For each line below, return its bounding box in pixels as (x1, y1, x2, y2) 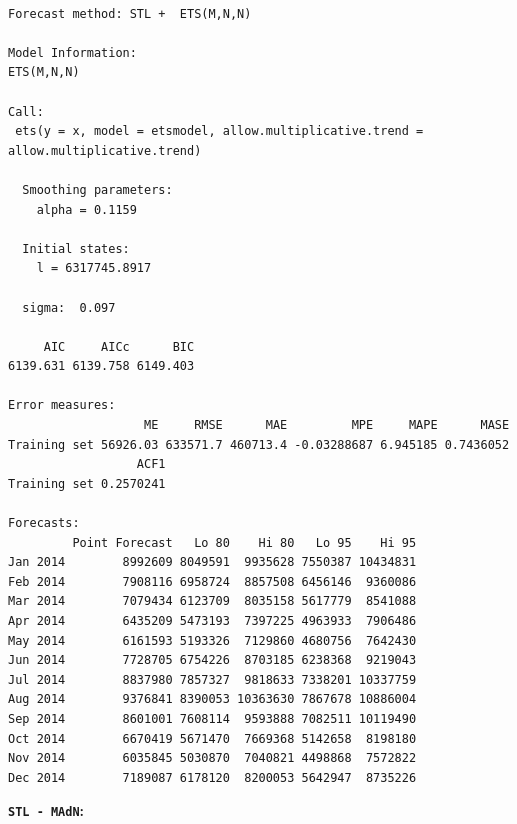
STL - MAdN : (8, 800, 85, 821)
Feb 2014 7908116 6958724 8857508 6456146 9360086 (8, 574, 417, 589)
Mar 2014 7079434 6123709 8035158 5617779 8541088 (8, 594, 417, 609)
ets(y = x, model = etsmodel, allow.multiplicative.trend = (15, 124, 424, 139)
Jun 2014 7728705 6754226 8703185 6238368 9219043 (8, 653, 417, 668)
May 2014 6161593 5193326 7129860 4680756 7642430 (8, 633, 417, 648)
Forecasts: (8, 516, 80, 531)
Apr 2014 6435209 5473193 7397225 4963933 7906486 (8, 614, 417, 628)
